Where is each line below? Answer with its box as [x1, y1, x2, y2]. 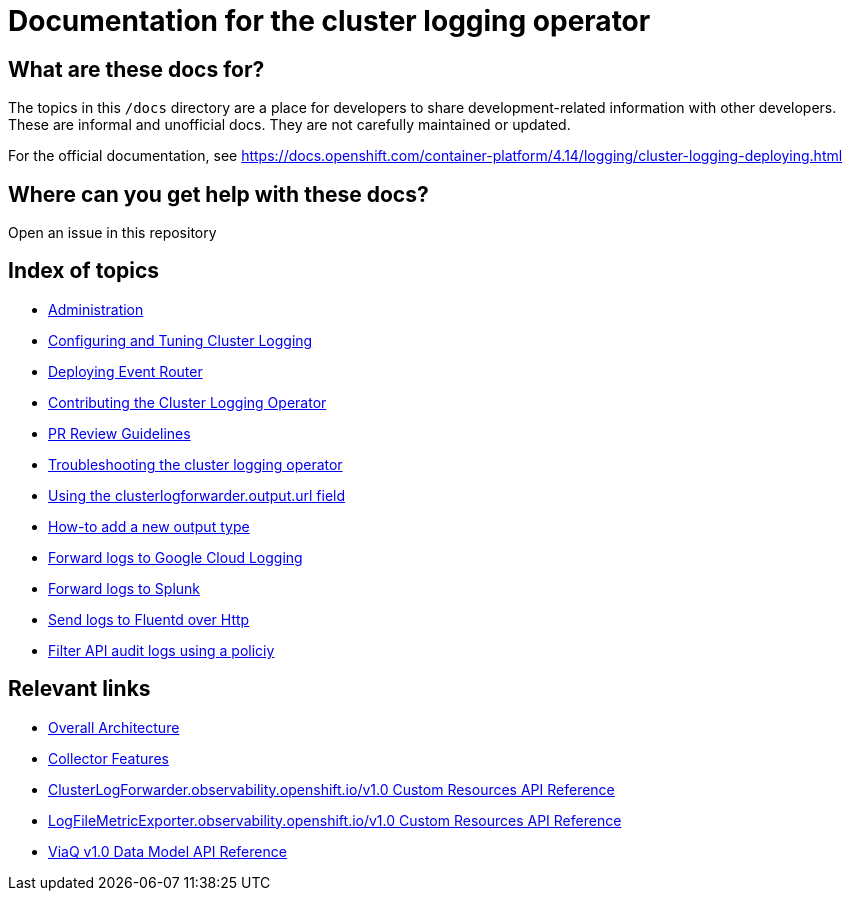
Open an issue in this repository [8, 224, 217, 242]
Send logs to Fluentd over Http [48, 610, 250, 628]
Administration [48, 300, 144, 318]
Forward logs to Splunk [48, 579, 201, 597]
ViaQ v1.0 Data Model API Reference [48, 842, 287, 860]
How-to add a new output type [48, 517, 250, 535]
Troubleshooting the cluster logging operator [48, 455, 343, 473]
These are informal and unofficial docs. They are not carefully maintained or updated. [8, 116, 571, 134]
